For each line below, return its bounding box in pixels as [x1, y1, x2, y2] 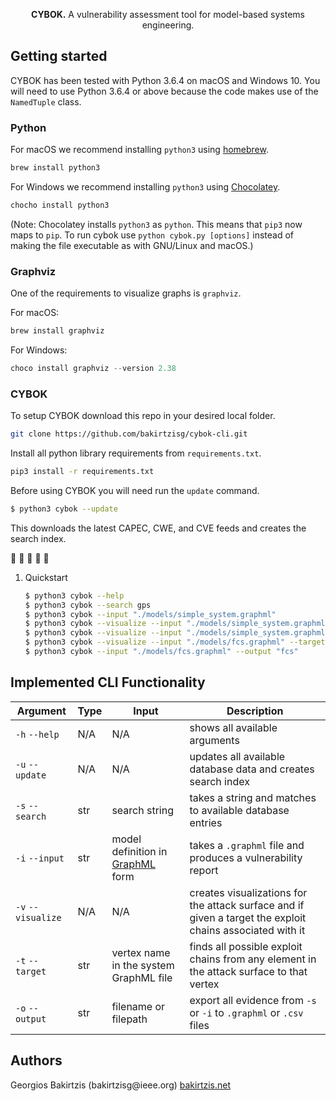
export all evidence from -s [189, 993, 317, 1007]
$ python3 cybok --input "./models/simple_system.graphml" [24, 609, 277, 619]
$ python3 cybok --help [24, 590, 125, 601]
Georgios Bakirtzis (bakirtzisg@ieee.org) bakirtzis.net [10, 1079, 232, 1091]
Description [226, 704, 284, 718]
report [189, 863, 219, 877]
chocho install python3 [10, 200, 110, 210]
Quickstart [24, 571, 68, 583]
